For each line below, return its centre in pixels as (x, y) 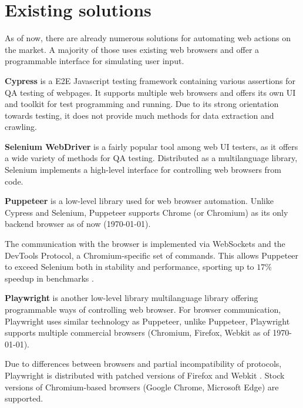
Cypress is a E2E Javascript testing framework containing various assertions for (150, 80)
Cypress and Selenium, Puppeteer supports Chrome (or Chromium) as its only (147, 212)
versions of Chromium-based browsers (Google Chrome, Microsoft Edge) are (142, 387)
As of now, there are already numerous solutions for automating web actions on (148, 38)
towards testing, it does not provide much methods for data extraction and (139, 115)
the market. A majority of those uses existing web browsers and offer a (132, 49)
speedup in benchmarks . (49, 278)
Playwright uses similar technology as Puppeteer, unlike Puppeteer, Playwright (147, 321)
